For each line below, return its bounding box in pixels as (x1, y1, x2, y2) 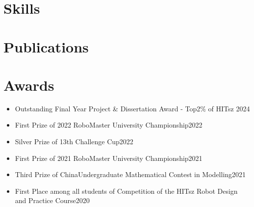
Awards (3, 75, 54, 95)
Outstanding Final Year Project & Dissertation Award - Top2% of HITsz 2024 (15, 103, 250, 113)
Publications (3, 36, 89, 56)
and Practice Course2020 (15, 195, 90, 206)
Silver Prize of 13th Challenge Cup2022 (15, 136, 133, 147)
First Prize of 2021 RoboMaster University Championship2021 (15, 153, 203, 163)
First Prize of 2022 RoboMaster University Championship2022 (15, 120, 203, 130)
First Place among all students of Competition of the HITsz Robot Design (15, 185, 238, 196)
